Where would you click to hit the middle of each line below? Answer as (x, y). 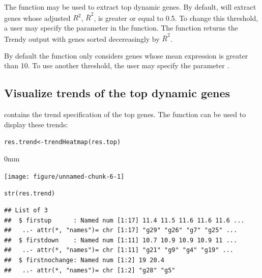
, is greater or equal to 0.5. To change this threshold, (176, 18)
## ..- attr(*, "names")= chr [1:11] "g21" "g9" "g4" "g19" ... (119, 250)
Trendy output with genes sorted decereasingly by (82, 38)
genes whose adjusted (37, 18)
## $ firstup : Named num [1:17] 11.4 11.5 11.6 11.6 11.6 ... (124, 220)
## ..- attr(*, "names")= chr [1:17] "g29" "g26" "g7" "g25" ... (121, 230)
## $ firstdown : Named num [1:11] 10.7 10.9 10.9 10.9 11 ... (121, 240)
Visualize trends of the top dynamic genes (117, 93)
